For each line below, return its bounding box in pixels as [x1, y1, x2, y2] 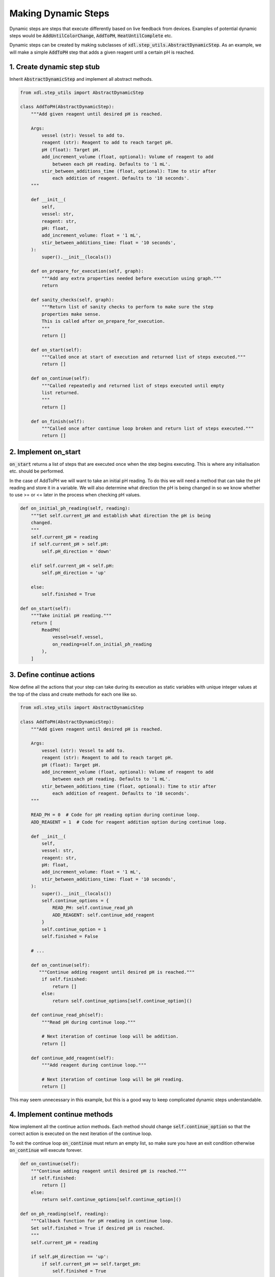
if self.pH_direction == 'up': [31, 1254, 109, 1260]
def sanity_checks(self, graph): [31, 297, 115, 302]
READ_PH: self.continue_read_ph [52, 905, 133, 911]
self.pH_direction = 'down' [41, 548, 112, 554]
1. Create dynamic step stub [9, 62, 100, 71]
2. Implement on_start [9, 447, 81, 456]
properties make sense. [41, 311, 101, 317]
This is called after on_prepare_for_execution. [41, 318, 166, 324]
